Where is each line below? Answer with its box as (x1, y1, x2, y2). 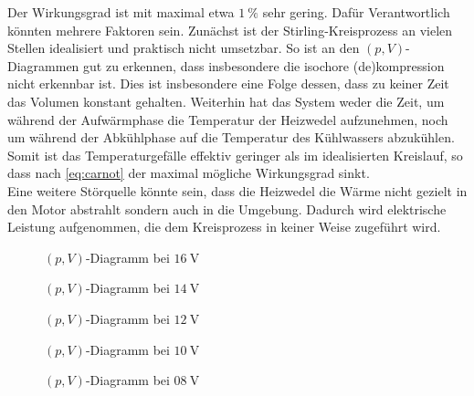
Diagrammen (7, 56, 79, 75)
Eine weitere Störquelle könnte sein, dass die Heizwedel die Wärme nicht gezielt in (7, 181, 468, 200)
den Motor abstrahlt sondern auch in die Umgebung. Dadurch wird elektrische (7, 199, 447, 218)
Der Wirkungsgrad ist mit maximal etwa (7, 3, 235, 21)
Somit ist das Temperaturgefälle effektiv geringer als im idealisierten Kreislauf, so (7, 145, 463, 164)
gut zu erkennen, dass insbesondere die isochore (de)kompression (83, 56, 445, 75)
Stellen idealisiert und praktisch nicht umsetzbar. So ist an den (7, 38, 360, 57)
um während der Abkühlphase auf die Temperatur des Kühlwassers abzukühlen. (7, 128, 455, 147)
